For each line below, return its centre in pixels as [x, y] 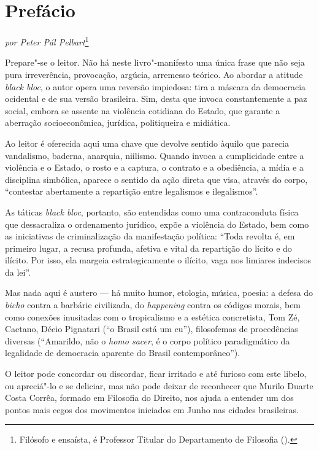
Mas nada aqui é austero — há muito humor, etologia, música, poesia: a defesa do [159, 293]
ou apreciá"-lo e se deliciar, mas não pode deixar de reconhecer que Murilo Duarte [159, 385]
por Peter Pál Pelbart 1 [47, 41]
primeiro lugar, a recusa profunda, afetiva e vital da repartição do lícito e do [148, 248]
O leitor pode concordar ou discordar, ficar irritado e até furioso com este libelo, [156, 374]
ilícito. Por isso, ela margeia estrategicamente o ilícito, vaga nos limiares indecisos [158, 260]
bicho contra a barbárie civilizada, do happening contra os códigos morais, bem [153, 305]
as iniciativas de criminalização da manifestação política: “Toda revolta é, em [150, 236]
